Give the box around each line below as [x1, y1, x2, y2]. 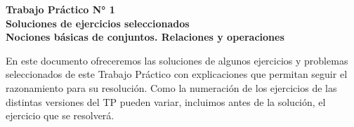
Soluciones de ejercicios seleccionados [6, 15, 190, 30]
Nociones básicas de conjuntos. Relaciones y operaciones [6, 29, 284, 44]
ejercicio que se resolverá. [6, 108, 114, 123]
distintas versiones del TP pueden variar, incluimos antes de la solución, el [6, 94, 326, 109]
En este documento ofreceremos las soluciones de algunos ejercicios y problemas [6, 53, 348, 67]
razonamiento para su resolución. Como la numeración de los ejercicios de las [6, 80, 337, 95]
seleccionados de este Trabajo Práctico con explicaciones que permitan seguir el [6, 67, 348, 81]
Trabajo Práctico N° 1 [6, 2, 115, 16]
